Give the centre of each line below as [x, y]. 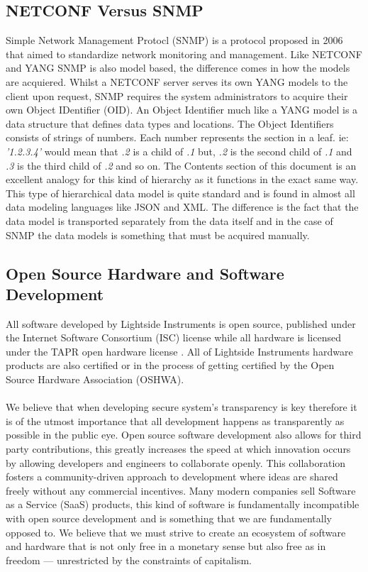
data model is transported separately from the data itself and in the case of [169, 220]
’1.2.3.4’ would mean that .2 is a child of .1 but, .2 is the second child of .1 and [179, 151]
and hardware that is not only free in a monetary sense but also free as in [166, 546]
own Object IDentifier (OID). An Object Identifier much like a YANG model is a [182, 110]
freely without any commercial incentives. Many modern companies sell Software [181, 490]
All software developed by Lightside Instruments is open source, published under [181, 323]
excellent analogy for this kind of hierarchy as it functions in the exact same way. [182, 179]
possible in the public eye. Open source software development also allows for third [184, 435]
